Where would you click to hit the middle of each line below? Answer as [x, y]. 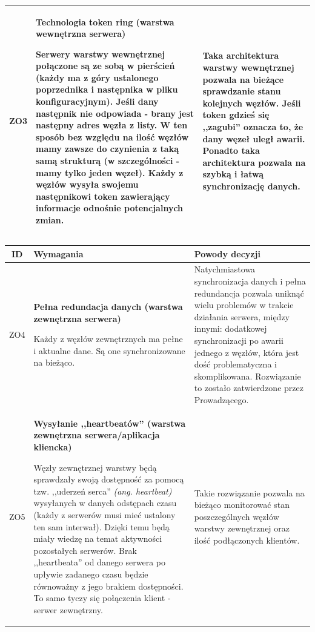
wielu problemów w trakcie [244, 305]
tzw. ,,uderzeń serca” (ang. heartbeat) [103, 491]
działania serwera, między [242, 316]
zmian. [50, 220]
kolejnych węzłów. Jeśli [252, 103]
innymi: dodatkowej [230, 328]
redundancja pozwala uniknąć [249, 293]
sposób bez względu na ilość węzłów [112, 137]
